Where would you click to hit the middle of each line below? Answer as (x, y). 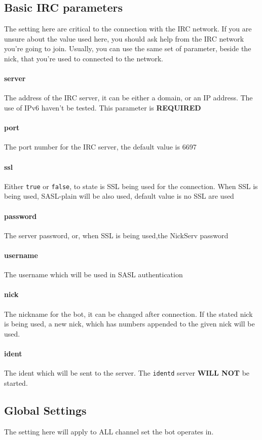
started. (16, 382)
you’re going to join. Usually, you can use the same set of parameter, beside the (128, 48)
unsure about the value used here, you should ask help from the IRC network (124, 38)
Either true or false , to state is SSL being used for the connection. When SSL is (131, 186)
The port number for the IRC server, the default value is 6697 (100, 147)
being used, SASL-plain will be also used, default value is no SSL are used (119, 196)
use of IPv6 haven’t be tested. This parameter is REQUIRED (103, 107)
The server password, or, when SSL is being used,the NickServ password (116, 235)
